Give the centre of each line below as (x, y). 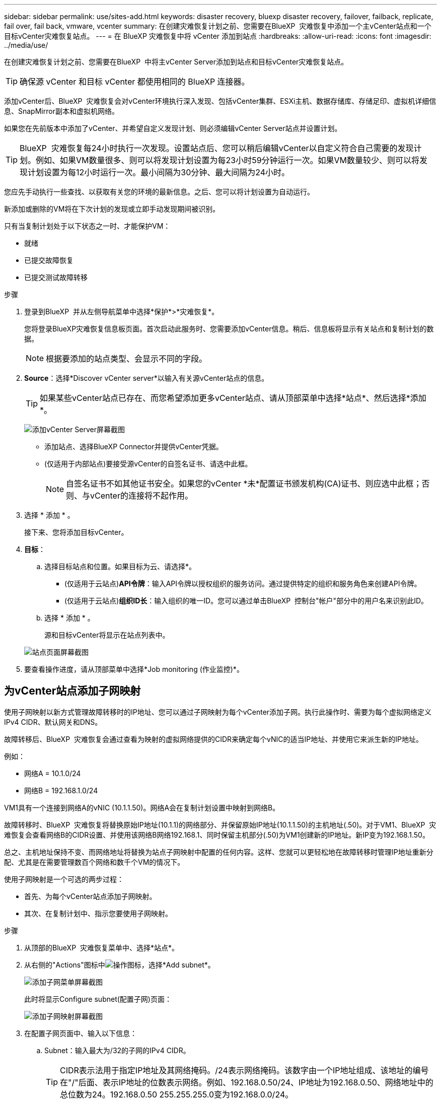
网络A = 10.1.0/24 (53, 773)
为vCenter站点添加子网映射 (72, 691)
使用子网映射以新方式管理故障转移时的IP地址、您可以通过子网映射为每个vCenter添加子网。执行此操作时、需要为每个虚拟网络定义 (218, 712)
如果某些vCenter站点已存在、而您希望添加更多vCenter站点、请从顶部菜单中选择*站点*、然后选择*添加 (233, 398)
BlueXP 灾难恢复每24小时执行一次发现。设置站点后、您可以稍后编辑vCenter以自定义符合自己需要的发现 (217, 148)
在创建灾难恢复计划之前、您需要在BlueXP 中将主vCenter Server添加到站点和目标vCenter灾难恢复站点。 (176, 62)
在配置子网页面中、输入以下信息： (81, 1033)
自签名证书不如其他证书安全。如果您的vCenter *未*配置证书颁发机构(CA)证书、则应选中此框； (244, 484)
